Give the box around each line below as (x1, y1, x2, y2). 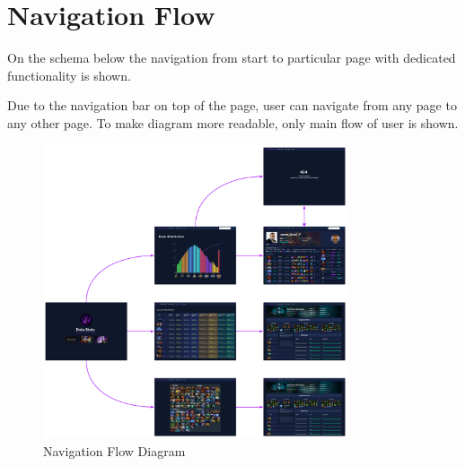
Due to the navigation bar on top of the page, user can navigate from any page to (7, 96, 457, 115)
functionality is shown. (7, 65, 131, 84)
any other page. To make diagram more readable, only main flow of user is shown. (7, 113, 459, 132)
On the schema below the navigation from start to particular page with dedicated (7, 48, 456, 67)
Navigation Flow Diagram (43, 442, 186, 461)
